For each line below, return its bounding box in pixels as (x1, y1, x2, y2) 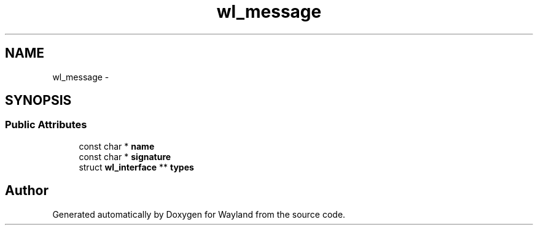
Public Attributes (5, 118, 87, 131)
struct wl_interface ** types (79, 161, 194, 172)
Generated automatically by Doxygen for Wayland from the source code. (52, 209, 346, 220)
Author (5, 183, 49, 199)
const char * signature (79, 151, 171, 162)
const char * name (79, 140, 155, 151)
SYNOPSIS (5, 93, 72, 109)
